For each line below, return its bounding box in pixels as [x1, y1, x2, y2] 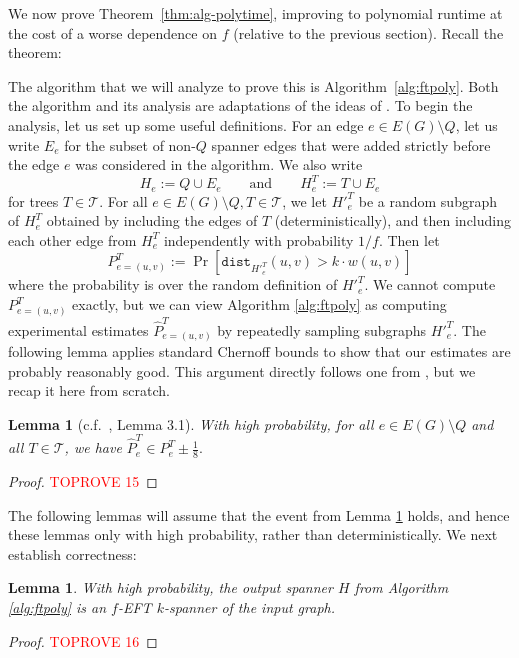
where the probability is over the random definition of [8, 274, 338, 295]
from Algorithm [354, 577, 449, 598]
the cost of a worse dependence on [8, 22, 217, 43]
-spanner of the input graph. [163, 596, 335, 617]
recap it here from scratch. [8, 380, 170, 401]
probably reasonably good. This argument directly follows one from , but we [8, 360, 476, 381]
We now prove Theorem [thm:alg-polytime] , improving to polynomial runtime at [8, 3, 503, 23]
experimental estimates [8, 319, 149, 340]
